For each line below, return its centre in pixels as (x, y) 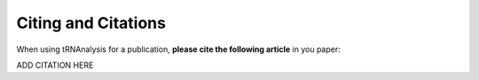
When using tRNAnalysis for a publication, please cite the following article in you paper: (178, 49)
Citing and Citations (91, 23)
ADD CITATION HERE (55, 65)
